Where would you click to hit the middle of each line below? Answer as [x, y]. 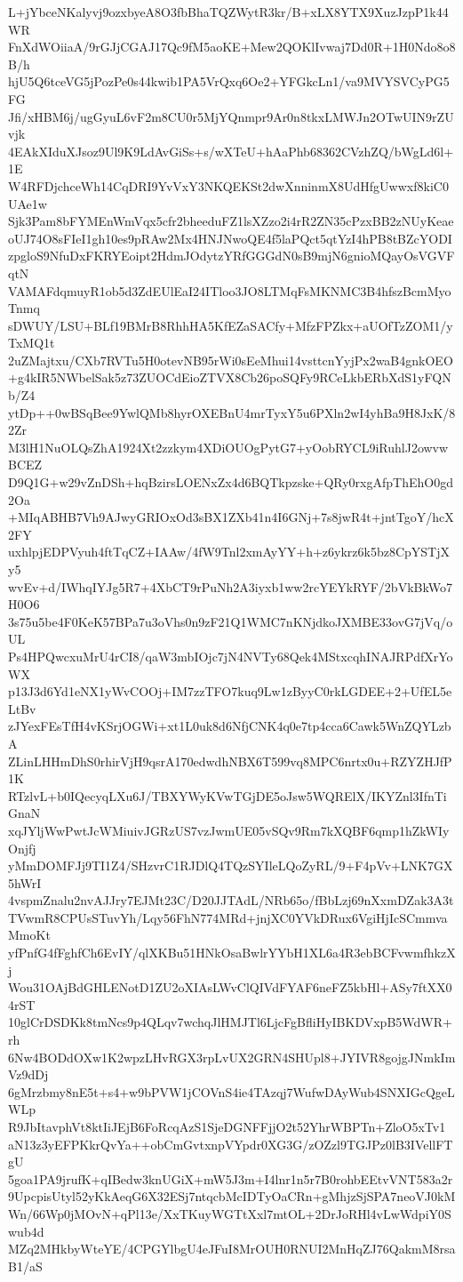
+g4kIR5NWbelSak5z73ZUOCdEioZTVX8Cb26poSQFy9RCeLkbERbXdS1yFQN [230, 377]
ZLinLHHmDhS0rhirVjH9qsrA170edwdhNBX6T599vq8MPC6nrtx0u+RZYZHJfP [230, 761]
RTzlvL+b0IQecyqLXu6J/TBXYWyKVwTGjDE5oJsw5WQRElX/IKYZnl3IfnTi [228, 795]
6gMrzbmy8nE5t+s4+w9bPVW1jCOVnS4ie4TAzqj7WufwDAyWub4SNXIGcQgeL [231, 1091]
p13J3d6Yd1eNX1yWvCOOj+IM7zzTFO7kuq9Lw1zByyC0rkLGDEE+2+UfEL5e [230, 691]
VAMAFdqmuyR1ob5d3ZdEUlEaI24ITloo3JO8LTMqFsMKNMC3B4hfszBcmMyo [230, 290]
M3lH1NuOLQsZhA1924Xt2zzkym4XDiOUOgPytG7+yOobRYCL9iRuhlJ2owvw [228, 447]
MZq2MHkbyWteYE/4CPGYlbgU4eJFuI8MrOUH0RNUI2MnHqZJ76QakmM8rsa [232, 1249]
